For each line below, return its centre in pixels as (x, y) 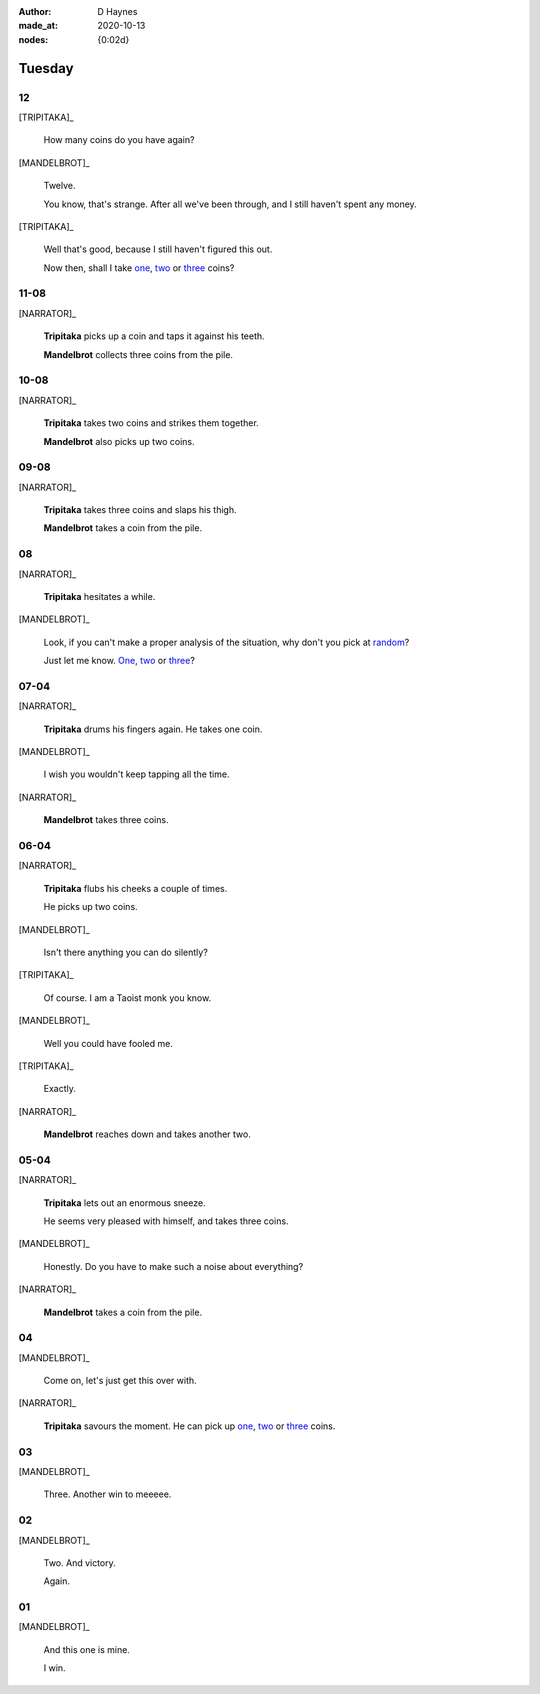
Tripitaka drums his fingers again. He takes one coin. (153, 729)
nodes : (33, 39)
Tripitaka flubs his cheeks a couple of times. (135, 888)
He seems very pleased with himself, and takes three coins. (166, 1221)
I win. (54, 1668)
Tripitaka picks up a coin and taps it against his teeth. (154, 336)
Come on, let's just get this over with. (120, 1381)
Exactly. (60, 1089)
